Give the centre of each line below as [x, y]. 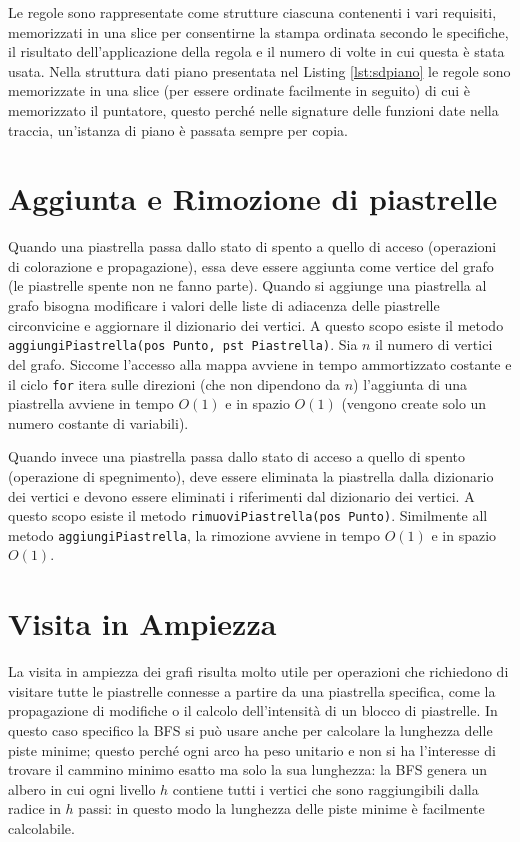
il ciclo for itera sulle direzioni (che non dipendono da [174, 383]
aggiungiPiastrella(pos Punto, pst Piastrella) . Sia [183, 344]
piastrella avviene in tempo [91, 403]
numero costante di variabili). [98, 422]
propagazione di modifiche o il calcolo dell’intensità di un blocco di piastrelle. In [253, 710]
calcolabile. [41, 827]
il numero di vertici [434, 344]
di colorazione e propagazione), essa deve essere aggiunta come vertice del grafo [251, 265]
